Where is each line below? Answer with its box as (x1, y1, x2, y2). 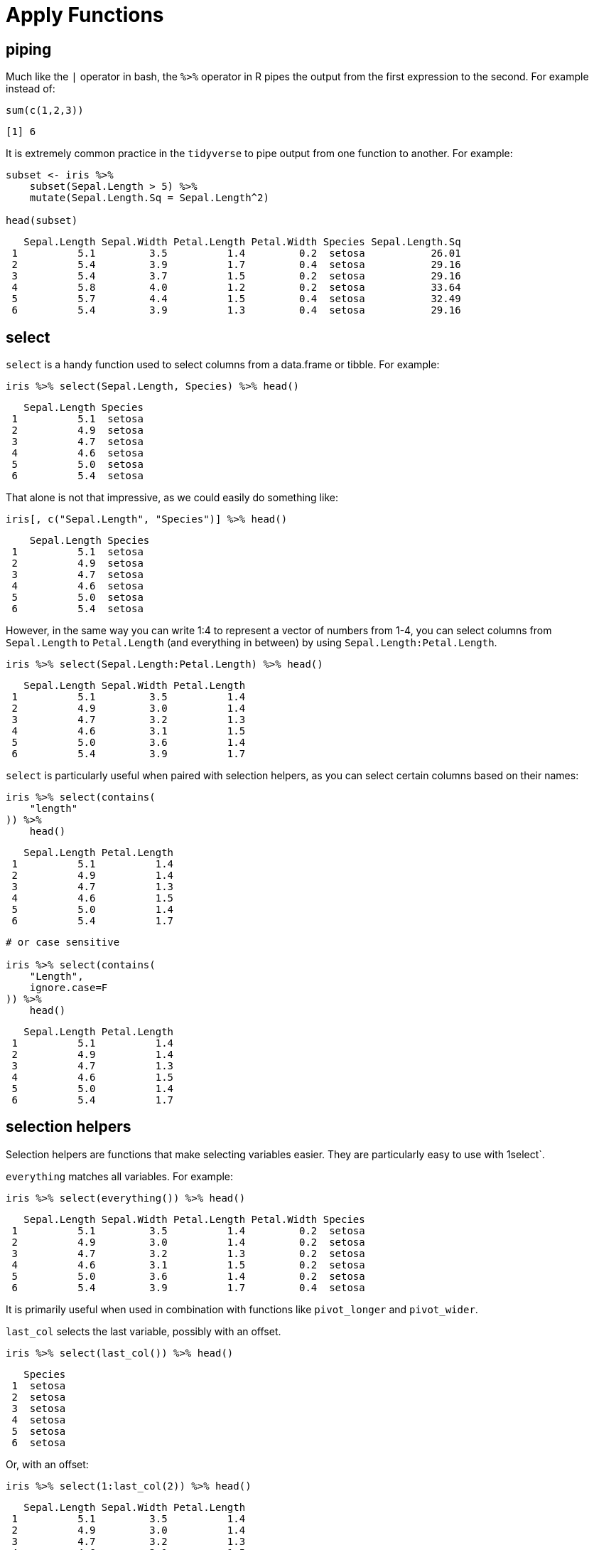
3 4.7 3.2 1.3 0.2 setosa (11, 1247, 365, 1259)
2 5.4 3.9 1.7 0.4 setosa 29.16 (11, 259, 461, 271)
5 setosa (11, 1425, 66, 1437)
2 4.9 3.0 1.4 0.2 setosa (11, 1236, 365, 1248)
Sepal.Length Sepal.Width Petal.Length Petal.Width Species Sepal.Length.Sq (23, 236, 461, 248)
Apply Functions (6, 3, 164, 27)
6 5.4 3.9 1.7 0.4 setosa (11, 1281, 365, 1293)
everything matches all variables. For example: (6, 1170, 234, 1182)
